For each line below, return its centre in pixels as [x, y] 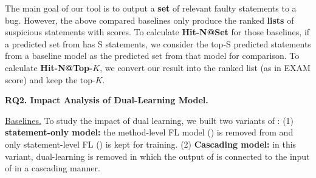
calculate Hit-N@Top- [49, 67]
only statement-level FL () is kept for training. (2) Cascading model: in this [151, 144]
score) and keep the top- [50, 79]
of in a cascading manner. [53, 168]
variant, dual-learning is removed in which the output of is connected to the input [157, 156]
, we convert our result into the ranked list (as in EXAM [205, 67]
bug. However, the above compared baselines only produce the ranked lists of [149, 20]
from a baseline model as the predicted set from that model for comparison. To [152, 56]
